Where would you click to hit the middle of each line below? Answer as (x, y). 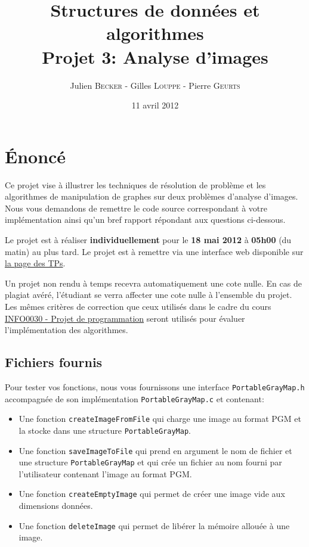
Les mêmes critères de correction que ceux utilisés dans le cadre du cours (138, 306)
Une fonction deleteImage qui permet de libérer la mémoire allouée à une (154, 525)
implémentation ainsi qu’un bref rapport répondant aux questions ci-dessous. (145, 220)
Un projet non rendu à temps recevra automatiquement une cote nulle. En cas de (153, 283)
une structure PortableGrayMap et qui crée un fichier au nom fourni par (150, 462)
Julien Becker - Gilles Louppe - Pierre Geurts (155, 85)
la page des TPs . (35, 263)
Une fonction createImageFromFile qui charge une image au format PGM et (160, 419)
